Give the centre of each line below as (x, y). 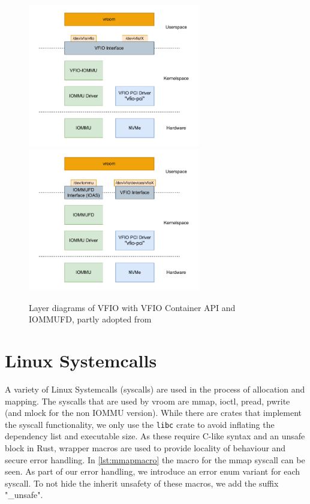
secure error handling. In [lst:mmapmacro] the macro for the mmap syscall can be (155, 459)
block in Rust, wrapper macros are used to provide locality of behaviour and (145, 448)
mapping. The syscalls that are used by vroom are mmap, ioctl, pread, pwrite (148, 401)
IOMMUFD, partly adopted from (90, 319)
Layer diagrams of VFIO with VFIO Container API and (132, 307)
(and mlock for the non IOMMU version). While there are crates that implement (154, 413)
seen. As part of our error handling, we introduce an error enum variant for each (153, 471)
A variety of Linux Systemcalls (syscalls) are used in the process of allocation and (155, 389)
